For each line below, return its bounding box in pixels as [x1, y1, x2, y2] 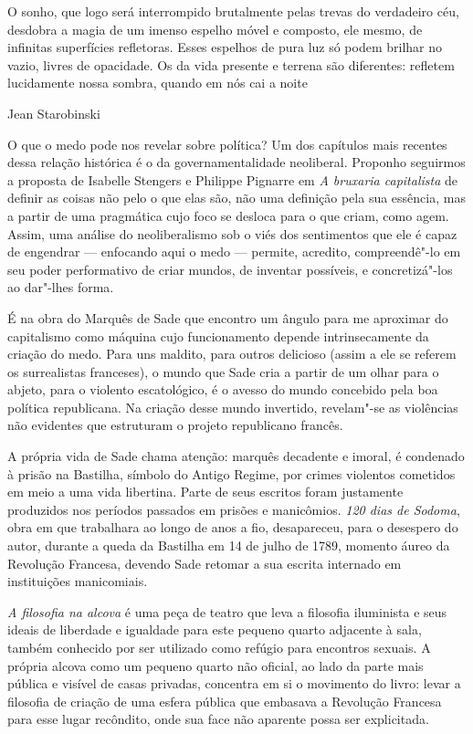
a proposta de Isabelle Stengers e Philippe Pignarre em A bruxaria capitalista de [7, 170, 457, 189]
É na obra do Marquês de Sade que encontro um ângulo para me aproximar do [7, 308, 448, 327]
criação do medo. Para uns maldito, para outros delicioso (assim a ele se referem [7, 344, 457, 363]
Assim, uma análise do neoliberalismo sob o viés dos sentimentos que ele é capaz [7, 224, 457, 243]
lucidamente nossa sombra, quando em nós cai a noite [7, 73, 308, 92]
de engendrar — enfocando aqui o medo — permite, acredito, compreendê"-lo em [7, 242, 461, 261]
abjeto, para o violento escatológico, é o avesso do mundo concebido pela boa [7, 380, 438, 399]
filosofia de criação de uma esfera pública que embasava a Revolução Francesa [7, 691, 442, 710]
